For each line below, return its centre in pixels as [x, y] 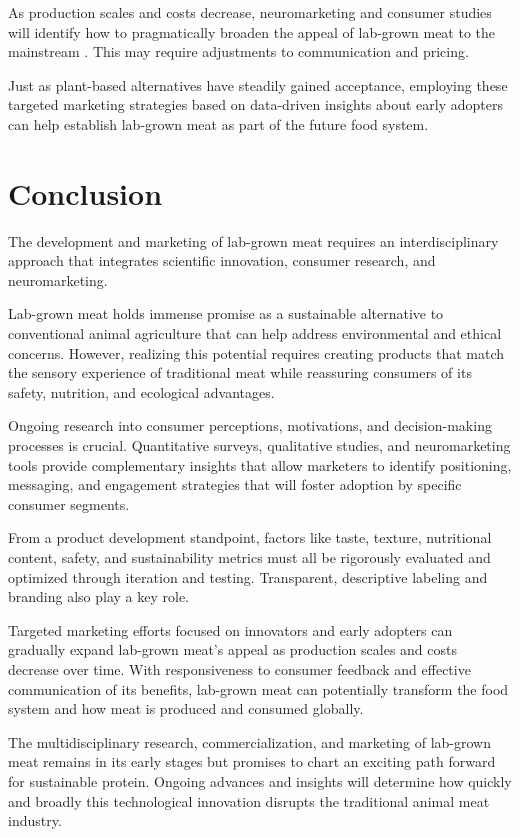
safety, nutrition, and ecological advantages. [141, 391]
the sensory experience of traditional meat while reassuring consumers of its [240, 372]
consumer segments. [69, 503]
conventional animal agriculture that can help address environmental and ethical [255, 333]
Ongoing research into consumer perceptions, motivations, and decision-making [250, 425]
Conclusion [85, 192]
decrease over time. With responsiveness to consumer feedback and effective [239, 668]
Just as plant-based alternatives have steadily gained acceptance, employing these [258, 84]
